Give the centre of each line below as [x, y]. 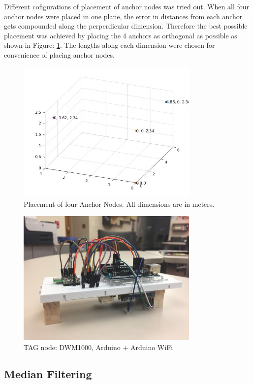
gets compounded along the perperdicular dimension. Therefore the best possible [126, 26]
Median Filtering [48, 373]
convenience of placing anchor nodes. [59, 54]
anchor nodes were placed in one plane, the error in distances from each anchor [123, 16]
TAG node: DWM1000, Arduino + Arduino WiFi [98, 347]
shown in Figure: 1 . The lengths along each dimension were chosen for [110, 45]
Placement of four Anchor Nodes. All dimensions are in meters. [119, 204]
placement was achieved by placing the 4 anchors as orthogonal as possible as [121, 35]
